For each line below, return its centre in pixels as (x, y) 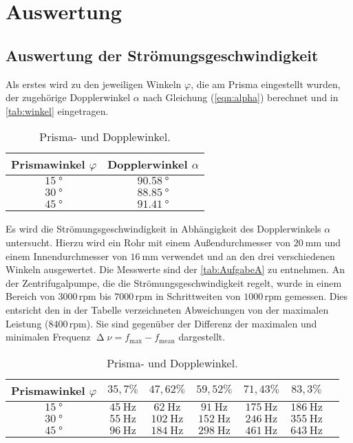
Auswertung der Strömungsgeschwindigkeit (162, 55)
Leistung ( (27, 323)
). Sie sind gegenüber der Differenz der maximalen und (202, 323)
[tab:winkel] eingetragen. (57, 110)
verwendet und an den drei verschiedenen (248, 256)
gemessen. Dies (317, 296)
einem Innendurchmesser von (66, 256)
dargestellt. (202, 337)
